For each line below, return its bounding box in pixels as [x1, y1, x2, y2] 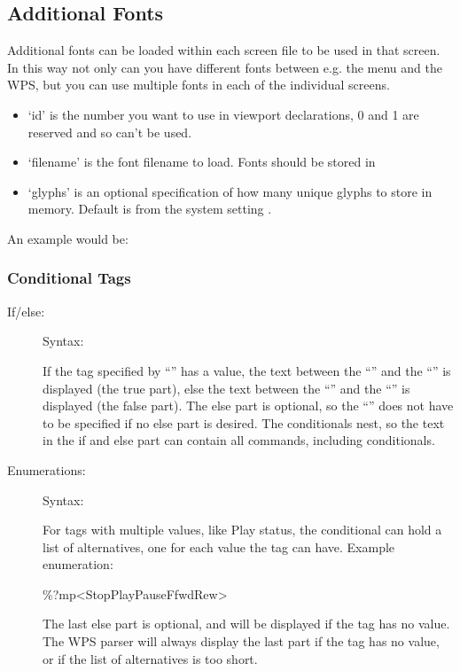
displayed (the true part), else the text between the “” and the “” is [43, 378, 410, 397]
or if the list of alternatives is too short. [43, 649, 258, 667]
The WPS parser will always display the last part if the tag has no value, [43, 632, 440, 651]
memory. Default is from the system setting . [27, 199, 272, 218]
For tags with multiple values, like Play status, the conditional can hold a [43, 520, 442, 539]
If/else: [7, 301, 45, 320]
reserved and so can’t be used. [27, 122, 192, 141]
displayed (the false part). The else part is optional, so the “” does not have [43, 396, 454, 415]
